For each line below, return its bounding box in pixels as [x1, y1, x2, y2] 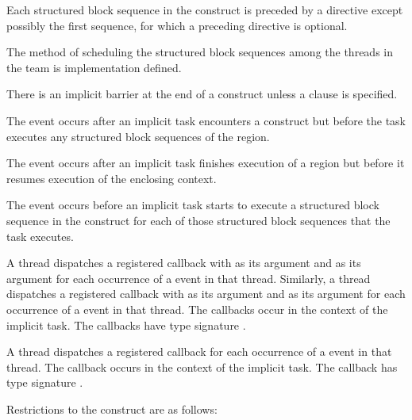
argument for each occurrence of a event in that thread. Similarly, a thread [6, 269, 371, 286]
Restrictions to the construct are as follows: [6, 400, 218, 417]
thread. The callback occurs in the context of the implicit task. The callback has [6, 358, 398, 375]
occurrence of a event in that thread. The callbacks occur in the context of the [6, 300, 388, 317]
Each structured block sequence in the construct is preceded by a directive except [6, 2, 403, 17]
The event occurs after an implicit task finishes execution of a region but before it [6, 155, 405, 171]
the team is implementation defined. [6, 59, 182, 75]
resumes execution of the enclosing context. [6, 170, 217, 186]
